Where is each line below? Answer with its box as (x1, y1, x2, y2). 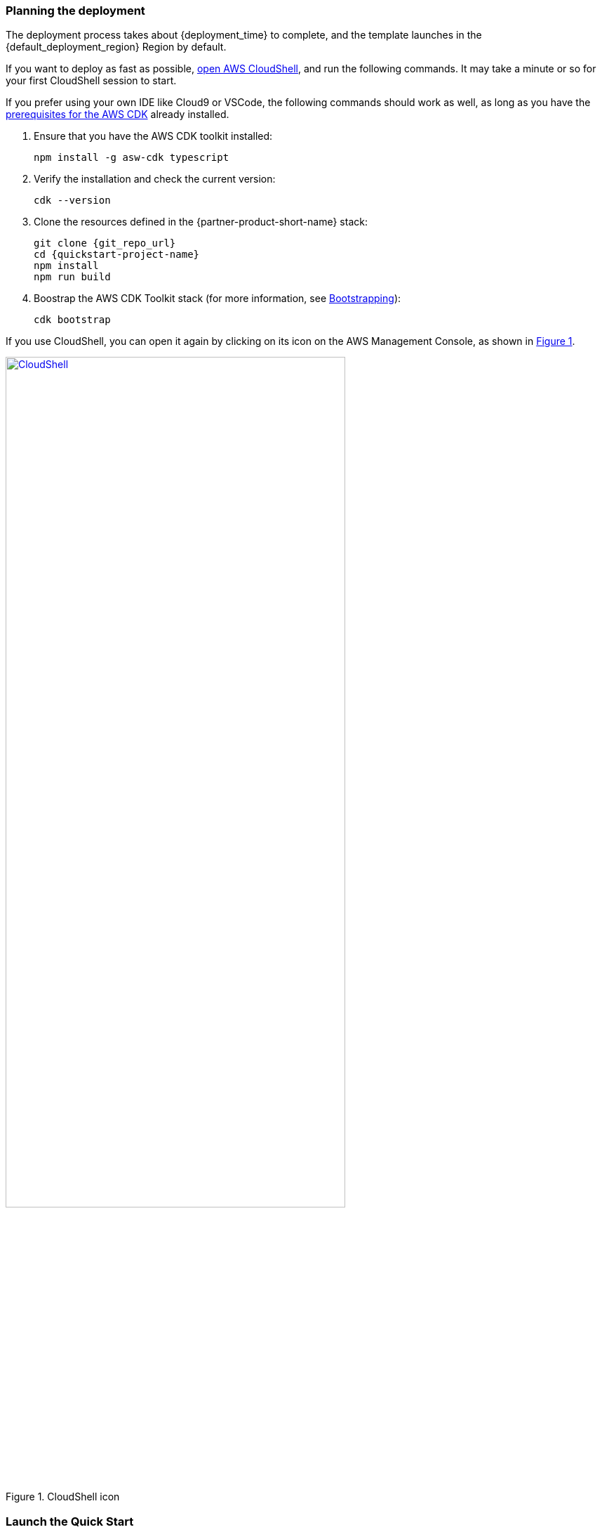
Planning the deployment (6, 4, 145, 18)
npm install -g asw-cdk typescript (34, 152, 229, 164)
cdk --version (34, 195, 111, 207)
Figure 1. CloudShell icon (6, 1491, 120, 1503)
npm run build (34, 271, 111, 283)
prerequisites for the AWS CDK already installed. (6, 108, 229, 121)
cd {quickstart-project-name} (34, 249, 200, 261)
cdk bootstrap (34, 314, 111, 326)
